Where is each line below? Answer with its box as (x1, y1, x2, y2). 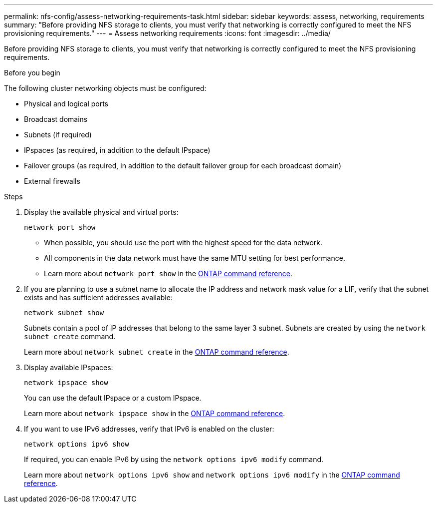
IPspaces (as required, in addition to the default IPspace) (24, 146, 211, 154)
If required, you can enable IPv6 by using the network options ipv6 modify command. (24, 455, 324, 464)
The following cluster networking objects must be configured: (4, 84, 207, 92)
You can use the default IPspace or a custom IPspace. (24, 394, 202, 402)
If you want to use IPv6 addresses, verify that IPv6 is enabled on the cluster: (24, 425, 274, 433)
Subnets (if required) (24, 130, 92, 139)
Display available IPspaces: (24, 363, 113, 372)
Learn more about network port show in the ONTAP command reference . (44, 269, 293, 278)
